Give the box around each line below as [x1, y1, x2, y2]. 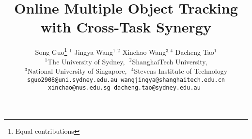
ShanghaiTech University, [132, 56, 207, 66]
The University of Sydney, [47, 56, 125, 66]
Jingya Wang [74, 46, 113, 57]
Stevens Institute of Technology [134, 66, 228, 76]
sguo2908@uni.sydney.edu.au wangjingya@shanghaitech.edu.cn [27, 76, 225, 83]
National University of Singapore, [27, 66, 127, 76]
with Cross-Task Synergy [41, 17, 211, 37]
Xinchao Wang [122, 46, 166, 57]
